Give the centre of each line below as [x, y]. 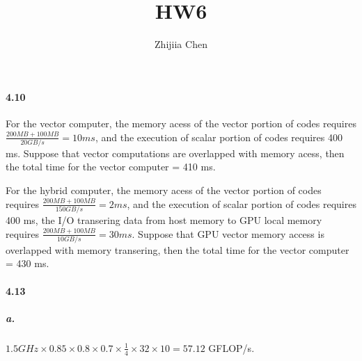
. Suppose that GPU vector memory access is [228, 233]
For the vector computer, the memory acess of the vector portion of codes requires [181, 123]
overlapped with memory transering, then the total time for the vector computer [178, 249]
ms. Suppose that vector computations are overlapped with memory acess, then [175, 153]
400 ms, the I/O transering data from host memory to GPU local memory [164, 219]
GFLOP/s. [231, 347]
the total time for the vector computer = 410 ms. [111, 167]
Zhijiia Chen [181, 44]
